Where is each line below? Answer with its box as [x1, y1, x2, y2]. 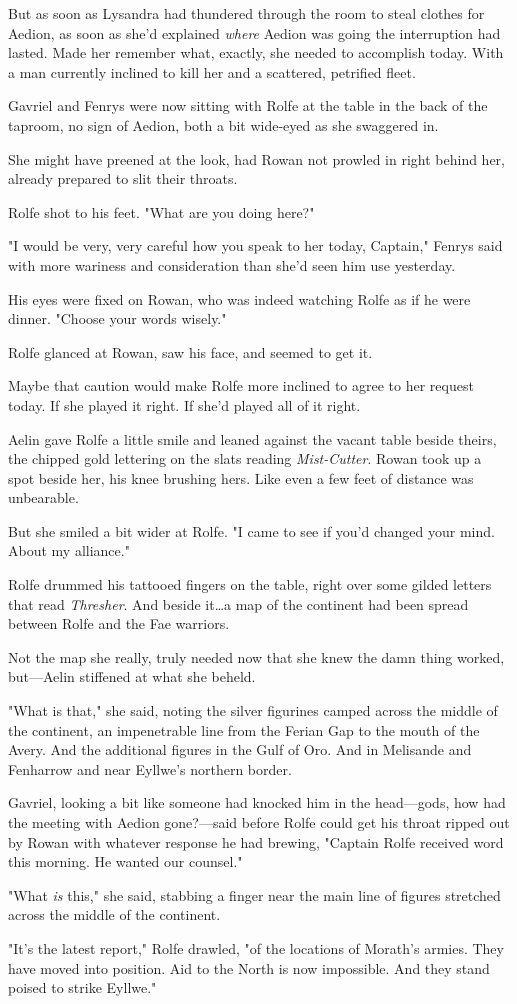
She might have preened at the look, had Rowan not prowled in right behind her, [8, 148, 505, 169]
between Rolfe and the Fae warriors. [8, 613, 230, 634]
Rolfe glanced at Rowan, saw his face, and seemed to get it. [8, 341, 373, 362]
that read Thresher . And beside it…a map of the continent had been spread [8, 593, 469, 614]
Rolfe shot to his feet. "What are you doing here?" [8, 201, 315, 222]
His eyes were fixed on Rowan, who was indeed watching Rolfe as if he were [8, 288, 471, 309]
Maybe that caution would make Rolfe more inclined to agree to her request [8, 375, 474, 396]
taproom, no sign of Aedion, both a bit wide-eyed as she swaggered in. [8, 114, 439, 135]
